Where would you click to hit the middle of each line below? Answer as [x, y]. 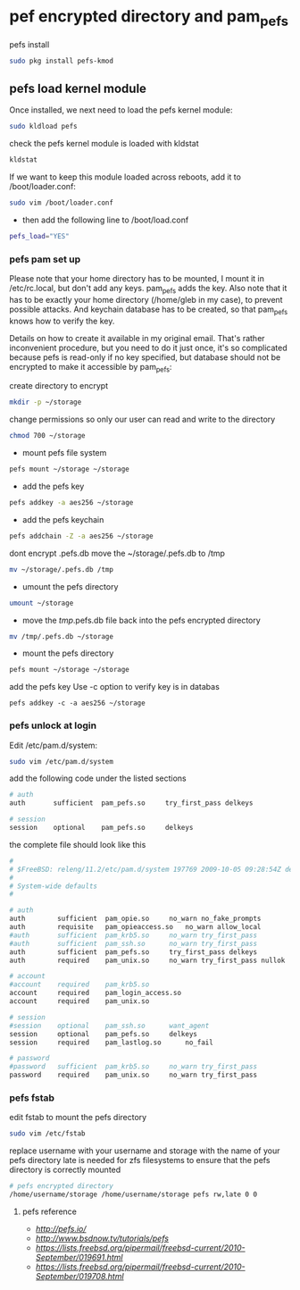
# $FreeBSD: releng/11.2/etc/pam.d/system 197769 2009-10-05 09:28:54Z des [153, 869]
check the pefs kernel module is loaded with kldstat [104, 144]
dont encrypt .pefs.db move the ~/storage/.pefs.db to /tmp [117, 553]
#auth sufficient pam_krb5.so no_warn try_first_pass [133, 935]
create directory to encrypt [59, 386]
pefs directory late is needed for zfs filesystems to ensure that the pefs [140, 1160]
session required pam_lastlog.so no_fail [112, 1043]
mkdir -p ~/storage [46, 402]
